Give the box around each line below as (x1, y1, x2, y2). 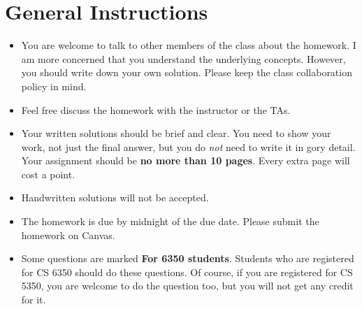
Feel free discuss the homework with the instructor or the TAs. (21, 102, 291, 117)
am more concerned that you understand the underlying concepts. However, (21, 51, 346, 66)
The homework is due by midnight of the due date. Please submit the (21, 214, 319, 229)
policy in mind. (21, 78, 87, 93)
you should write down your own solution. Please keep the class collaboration (21, 65, 352, 80)
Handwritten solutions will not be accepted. (21, 190, 209, 205)
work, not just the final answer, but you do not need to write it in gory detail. (21, 139, 356, 154)
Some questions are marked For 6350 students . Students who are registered (21, 251, 354, 266)
